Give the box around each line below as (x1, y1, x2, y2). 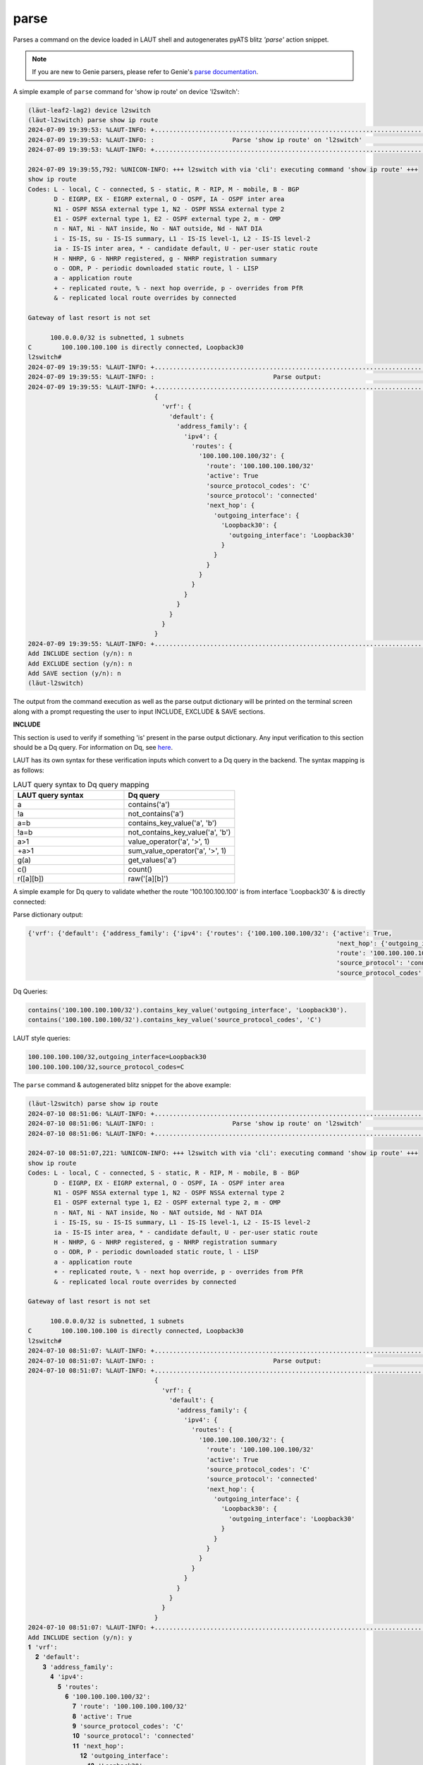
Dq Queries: (13, 987, 49, 995)
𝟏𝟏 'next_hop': (72, 1742, 125, 1750)
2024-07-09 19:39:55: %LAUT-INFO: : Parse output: (27, 373, 322, 381)
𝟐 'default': (35, 1653, 80, 1661)
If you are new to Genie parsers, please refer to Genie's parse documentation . (32, 68, 259, 76)
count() (128, 865, 153, 875)
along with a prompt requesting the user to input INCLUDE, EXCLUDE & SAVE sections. (13, 707, 266, 716)
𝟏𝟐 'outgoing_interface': (80, 1752, 169, 1760)
